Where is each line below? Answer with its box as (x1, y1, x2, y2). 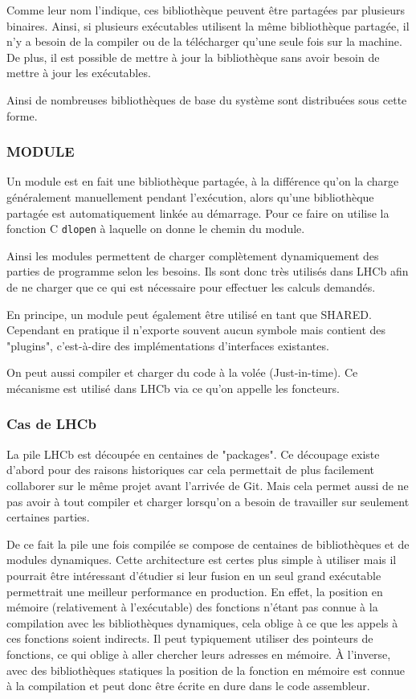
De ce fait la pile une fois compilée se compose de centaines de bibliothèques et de (6, 535, 410, 552)
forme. (6, 107, 38, 124)
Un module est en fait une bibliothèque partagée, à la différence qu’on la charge (6, 173, 399, 190)
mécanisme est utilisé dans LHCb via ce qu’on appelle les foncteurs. (6, 379, 340, 396)
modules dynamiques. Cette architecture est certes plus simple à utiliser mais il (6, 551, 397, 568)
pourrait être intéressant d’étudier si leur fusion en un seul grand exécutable (6, 566, 381, 583)
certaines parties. (6, 509, 90, 525)
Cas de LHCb (6, 414, 96, 434)
